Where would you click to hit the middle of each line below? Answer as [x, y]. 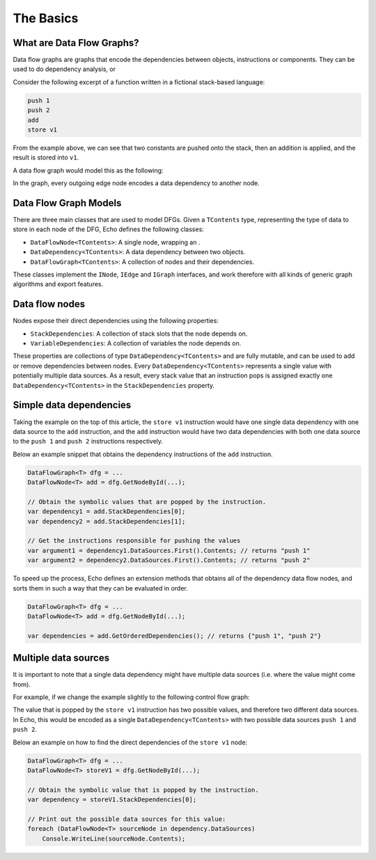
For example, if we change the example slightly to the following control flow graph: [131, 697]
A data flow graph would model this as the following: [88, 170]
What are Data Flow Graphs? [76, 43]
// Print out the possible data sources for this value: [127, 819]
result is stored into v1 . [46, 157]
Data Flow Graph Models [67, 203]
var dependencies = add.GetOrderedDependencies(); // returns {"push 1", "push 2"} [174, 636]
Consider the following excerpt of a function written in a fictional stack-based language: [139, 82]
